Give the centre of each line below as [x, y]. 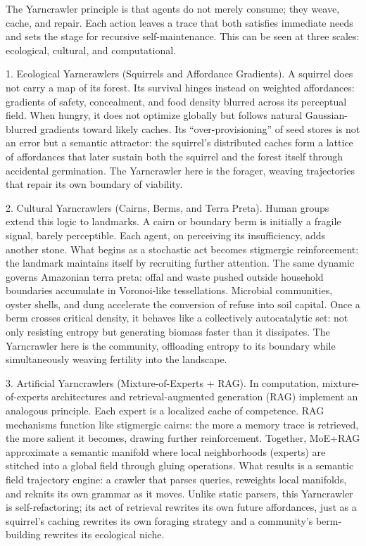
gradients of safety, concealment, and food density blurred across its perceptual [176, 101]
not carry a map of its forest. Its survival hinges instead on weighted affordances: [180, 87]
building [23, 534]
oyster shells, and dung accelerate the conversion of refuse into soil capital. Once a [183, 304]
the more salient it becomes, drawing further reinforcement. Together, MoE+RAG [183, 438]
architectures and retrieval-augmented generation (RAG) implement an [205, 396]
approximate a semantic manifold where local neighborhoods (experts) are [166, 451]
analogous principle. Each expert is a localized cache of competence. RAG [165, 411]
